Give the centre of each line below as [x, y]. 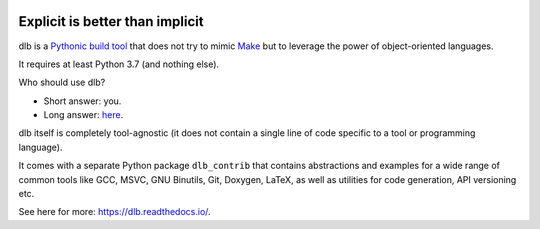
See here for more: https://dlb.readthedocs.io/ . [114, 212]
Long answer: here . [83, 115]
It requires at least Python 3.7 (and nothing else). [119, 64]
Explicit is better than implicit [111, 21]
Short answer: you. [82, 101]
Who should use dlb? [62, 82]
